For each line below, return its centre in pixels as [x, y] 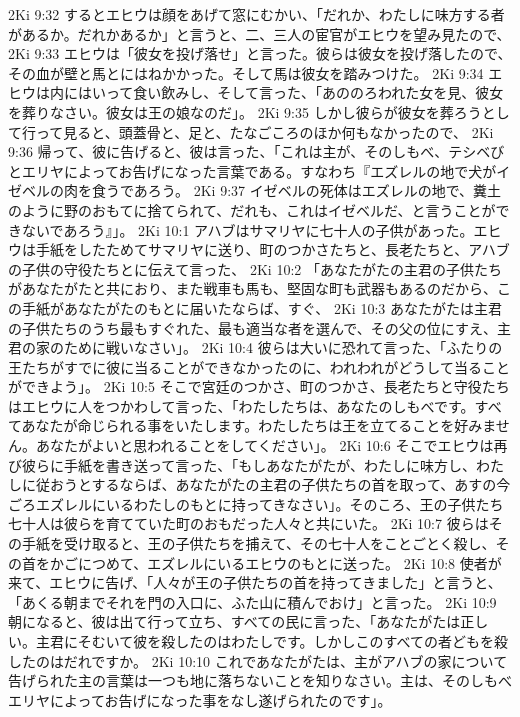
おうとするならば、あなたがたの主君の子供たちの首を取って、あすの [273, 484]
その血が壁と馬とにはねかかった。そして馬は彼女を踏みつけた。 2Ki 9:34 [246, 72]
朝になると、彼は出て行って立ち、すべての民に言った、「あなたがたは [234, 621]
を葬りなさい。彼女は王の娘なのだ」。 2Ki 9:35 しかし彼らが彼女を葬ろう [245, 111]
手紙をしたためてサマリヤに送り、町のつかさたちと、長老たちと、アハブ [272, 249]
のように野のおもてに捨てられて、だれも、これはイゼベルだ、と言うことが [252, 209]
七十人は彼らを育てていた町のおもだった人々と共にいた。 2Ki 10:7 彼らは [248, 523]
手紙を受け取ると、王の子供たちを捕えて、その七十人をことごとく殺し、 [258, 543]
